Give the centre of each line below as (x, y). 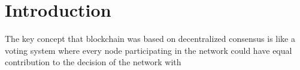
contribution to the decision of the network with (93, 62)
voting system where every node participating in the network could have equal (149, 50)
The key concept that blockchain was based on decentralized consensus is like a (150, 39)
